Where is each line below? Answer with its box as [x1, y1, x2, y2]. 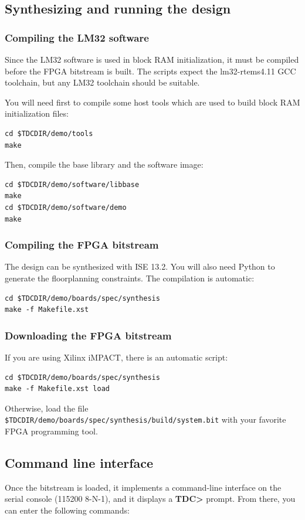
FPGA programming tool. [5, 424, 98, 437]
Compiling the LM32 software [5, 30, 149, 45]
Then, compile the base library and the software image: [5, 158, 204, 171]
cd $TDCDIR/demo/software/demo [5, 203, 127, 212]
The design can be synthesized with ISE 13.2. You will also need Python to [5, 260, 275, 273]
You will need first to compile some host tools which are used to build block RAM [5, 96, 300, 108]
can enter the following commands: [5, 504, 130, 516]
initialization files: [5, 107, 69, 120]
